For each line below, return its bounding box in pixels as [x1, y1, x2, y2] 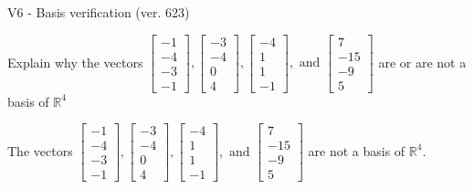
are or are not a [378, 52, 467, 71]
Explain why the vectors [7, 52, 143, 71]
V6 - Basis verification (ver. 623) [7, 3, 190, 21]
